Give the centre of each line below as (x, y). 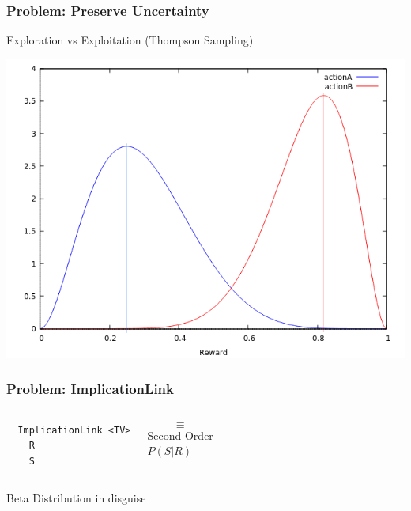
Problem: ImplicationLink (90, 389)
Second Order (180, 435)
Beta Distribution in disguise (76, 498)
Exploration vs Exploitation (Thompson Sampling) (130, 40)
